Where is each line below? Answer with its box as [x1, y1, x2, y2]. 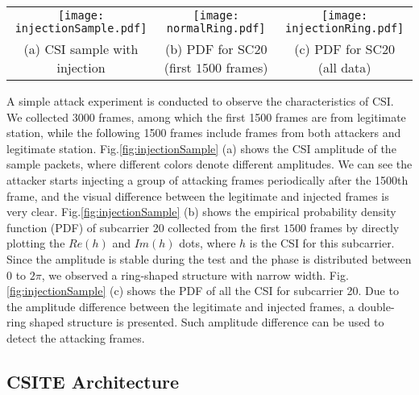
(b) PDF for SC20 [164, 39, 268, 58]
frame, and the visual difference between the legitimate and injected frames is [6, 187, 389, 204]
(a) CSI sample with [23, 39, 139, 58]
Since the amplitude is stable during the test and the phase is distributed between [6, 250, 412, 267]
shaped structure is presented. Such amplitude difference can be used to [29, 314, 384, 331]
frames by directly [309, 218, 400, 235]
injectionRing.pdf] [284, 22, 404, 35]
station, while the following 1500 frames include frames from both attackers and [6, 124, 401, 141]
